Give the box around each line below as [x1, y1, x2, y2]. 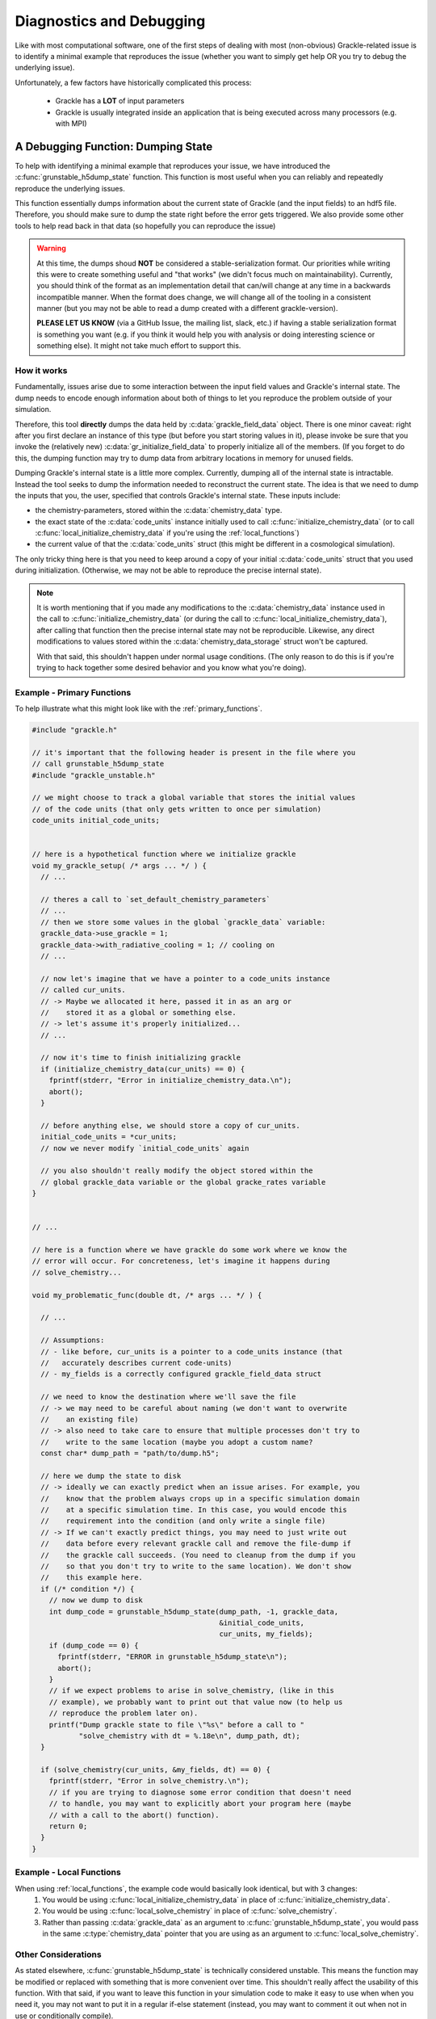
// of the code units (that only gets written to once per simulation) [31, 804, 322, 813]
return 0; [48, 1822, 88, 1831]
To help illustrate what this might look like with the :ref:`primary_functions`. [15, 703, 262, 714]
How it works [15, 365, 68, 376]
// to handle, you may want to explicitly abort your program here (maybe [48, 1799, 351, 1808]
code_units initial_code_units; [31, 816, 161, 825]
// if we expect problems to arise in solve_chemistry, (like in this [48, 1686, 335, 1695]
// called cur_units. [40, 985, 127, 995]
